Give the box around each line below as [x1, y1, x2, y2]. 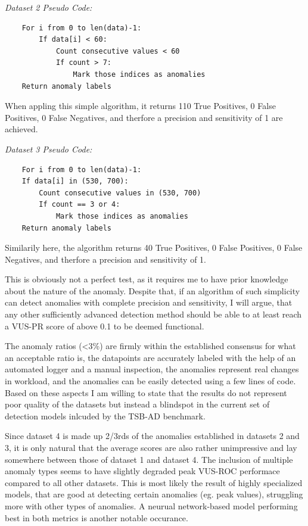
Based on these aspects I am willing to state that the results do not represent [5, 386, 287, 399]
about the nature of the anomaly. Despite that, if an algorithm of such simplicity [5, 284, 300, 297]
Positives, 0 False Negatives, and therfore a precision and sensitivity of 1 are [5, 111, 283, 123]
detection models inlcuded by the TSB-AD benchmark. [5, 409, 206, 422]
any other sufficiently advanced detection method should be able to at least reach [5, 308, 302, 320]
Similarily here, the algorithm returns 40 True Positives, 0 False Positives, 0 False [5, 241, 303, 254]
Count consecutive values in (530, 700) [39, 188, 201, 197]
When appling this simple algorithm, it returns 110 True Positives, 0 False [5, 99, 276, 112]
